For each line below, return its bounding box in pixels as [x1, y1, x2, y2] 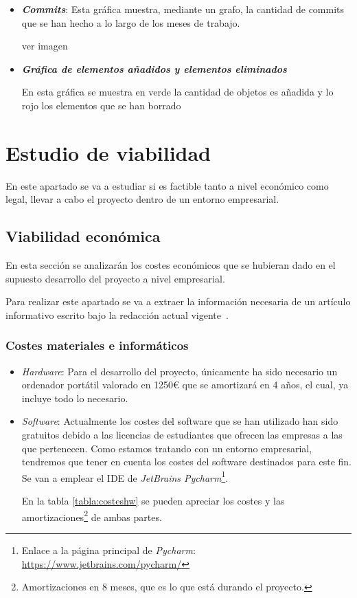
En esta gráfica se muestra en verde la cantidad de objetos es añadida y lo [21, 85, 334, 99]
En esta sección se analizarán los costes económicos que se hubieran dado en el [5, 258, 336, 272]
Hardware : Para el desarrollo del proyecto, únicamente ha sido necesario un [21, 364, 338, 378]
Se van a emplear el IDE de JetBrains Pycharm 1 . [21, 468, 229, 485]
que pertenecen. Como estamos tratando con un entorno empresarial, [21, 441, 312, 455]
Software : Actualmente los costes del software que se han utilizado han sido [21, 414, 338, 428]
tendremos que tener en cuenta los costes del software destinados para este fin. [21, 454, 352, 469]
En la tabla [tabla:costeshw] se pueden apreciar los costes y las [21, 494, 285, 508]
